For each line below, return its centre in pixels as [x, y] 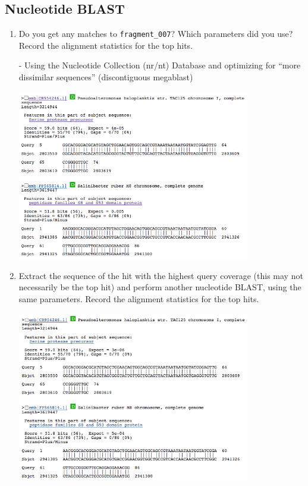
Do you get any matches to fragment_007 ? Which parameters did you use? [156, 34]
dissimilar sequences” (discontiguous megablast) [106, 77]
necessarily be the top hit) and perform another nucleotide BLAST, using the [160, 287]
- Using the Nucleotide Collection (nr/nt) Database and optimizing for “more [160, 65]
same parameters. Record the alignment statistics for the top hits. [139, 299]
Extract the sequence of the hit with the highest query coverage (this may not [161, 275]
